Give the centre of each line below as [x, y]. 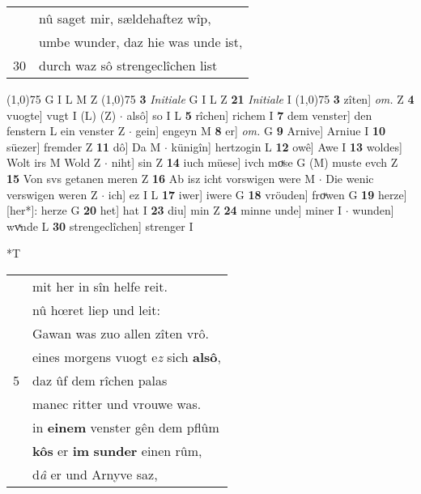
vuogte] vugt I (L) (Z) [62, 115]
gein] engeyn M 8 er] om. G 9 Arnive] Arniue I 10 [261, 131]
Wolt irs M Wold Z [54, 162]
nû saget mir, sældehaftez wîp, [125, 18]
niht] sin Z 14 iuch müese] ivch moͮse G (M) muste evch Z [255, 162]
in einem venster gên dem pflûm [126, 427]
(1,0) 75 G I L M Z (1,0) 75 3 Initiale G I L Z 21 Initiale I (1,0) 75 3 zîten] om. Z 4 [210, 99]
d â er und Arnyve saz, [95, 474]
